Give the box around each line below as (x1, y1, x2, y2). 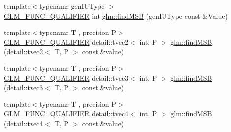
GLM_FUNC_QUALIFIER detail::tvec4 (4, 108, 129, 119)
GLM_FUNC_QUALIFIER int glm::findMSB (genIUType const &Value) (4, 10, 228, 21)
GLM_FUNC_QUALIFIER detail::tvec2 (4, 36, 129, 47)
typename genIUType (39, 1, 105, 11)
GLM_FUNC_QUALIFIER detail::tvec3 (4, 72, 129, 83)
